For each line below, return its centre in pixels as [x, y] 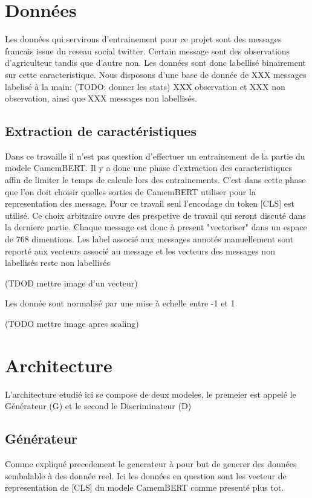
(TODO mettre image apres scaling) [72, 324]
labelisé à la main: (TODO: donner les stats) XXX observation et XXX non [145, 86]
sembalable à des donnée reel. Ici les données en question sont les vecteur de [146, 475]
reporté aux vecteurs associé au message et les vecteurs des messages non [140, 251]
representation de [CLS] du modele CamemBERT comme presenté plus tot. [145, 487]
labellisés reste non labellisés [57, 263]
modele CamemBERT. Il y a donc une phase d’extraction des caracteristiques [149, 168]
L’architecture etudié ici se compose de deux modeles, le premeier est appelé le [151, 394]
